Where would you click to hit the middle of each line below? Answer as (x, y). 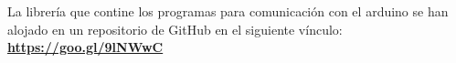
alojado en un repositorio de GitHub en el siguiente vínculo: (175, 29)
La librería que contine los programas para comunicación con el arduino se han (228, 11)
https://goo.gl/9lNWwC (85, 47)
